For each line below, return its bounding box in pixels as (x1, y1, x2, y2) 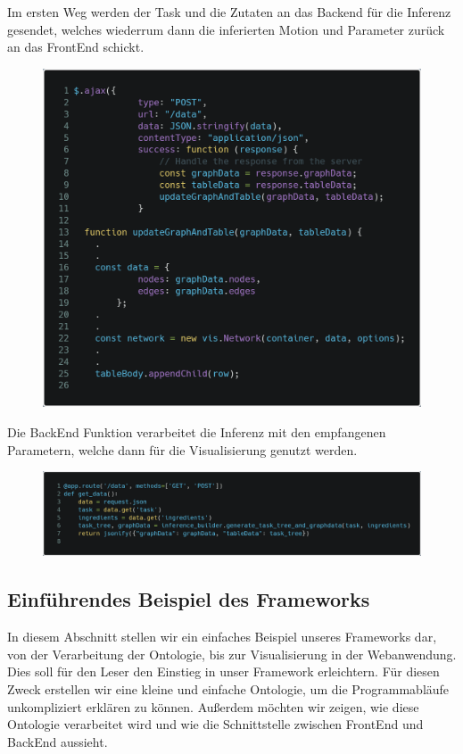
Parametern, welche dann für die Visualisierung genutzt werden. (7, 440, 358, 459)
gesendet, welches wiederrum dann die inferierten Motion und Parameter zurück (7, 20, 445, 38)
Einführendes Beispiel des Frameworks (7, 585, 370, 613)
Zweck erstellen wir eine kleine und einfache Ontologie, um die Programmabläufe (7, 680, 450, 699)
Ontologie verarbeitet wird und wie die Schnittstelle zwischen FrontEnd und (7, 715, 424, 733)
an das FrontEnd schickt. (7, 37, 145, 56)
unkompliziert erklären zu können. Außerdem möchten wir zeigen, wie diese (7, 697, 419, 716)
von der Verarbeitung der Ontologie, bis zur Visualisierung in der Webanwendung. (7, 644, 457, 663)
